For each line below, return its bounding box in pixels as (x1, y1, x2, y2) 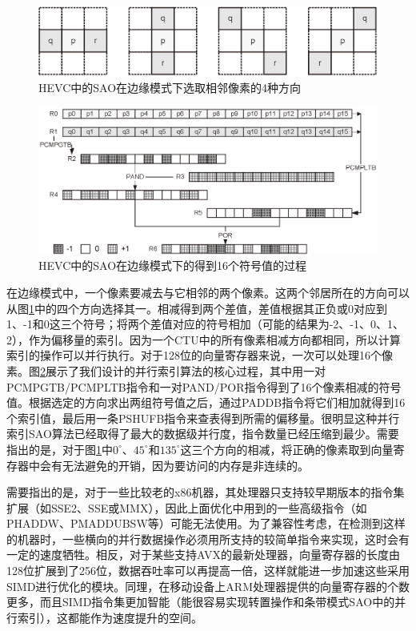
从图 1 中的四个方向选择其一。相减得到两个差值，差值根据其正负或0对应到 (6, 299, 387, 316)
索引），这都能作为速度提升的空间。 (17, 609, 202, 625)
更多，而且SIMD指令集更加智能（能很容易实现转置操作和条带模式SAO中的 (6, 593, 395, 610)
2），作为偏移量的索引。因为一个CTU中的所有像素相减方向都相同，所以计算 (6, 331, 401, 348)
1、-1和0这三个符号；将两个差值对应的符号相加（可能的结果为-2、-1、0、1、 (6, 315, 404, 332)
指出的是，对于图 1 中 (6, 440, 113, 457)
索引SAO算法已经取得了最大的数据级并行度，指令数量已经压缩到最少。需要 (6, 425, 399, 442)
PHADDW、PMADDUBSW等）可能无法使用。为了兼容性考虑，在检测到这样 (6, 515, 406, 532)
